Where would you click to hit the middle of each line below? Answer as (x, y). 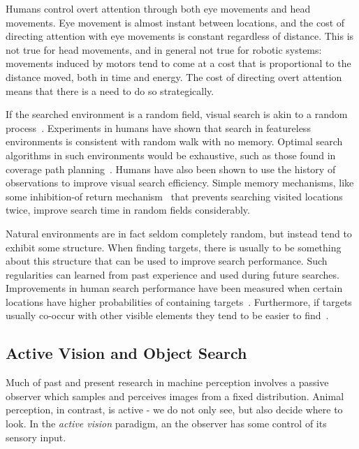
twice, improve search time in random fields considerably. (128, 210)
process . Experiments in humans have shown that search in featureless (158, 127)
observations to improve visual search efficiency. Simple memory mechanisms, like (180, 183)
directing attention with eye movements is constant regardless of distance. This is (180, 36)
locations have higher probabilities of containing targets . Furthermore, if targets (179, 301)
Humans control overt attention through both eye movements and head (158, 8)
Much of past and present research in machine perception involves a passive (167, 382)
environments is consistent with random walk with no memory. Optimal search (174, 141)
